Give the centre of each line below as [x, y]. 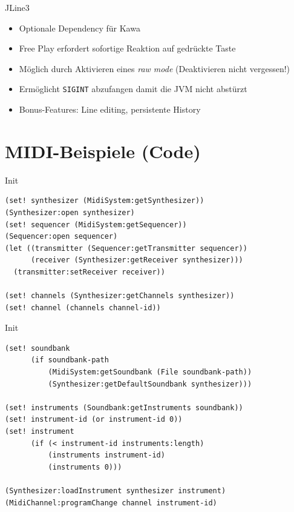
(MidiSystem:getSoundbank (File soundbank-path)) [150, 372]
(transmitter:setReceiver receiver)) [89, 272]
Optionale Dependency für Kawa [80, 28]
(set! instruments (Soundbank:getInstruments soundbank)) [124, 407]
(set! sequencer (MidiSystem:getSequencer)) [96, 224]
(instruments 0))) [85, 467]
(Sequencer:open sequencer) [61, 237]
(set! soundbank [38, 348]
